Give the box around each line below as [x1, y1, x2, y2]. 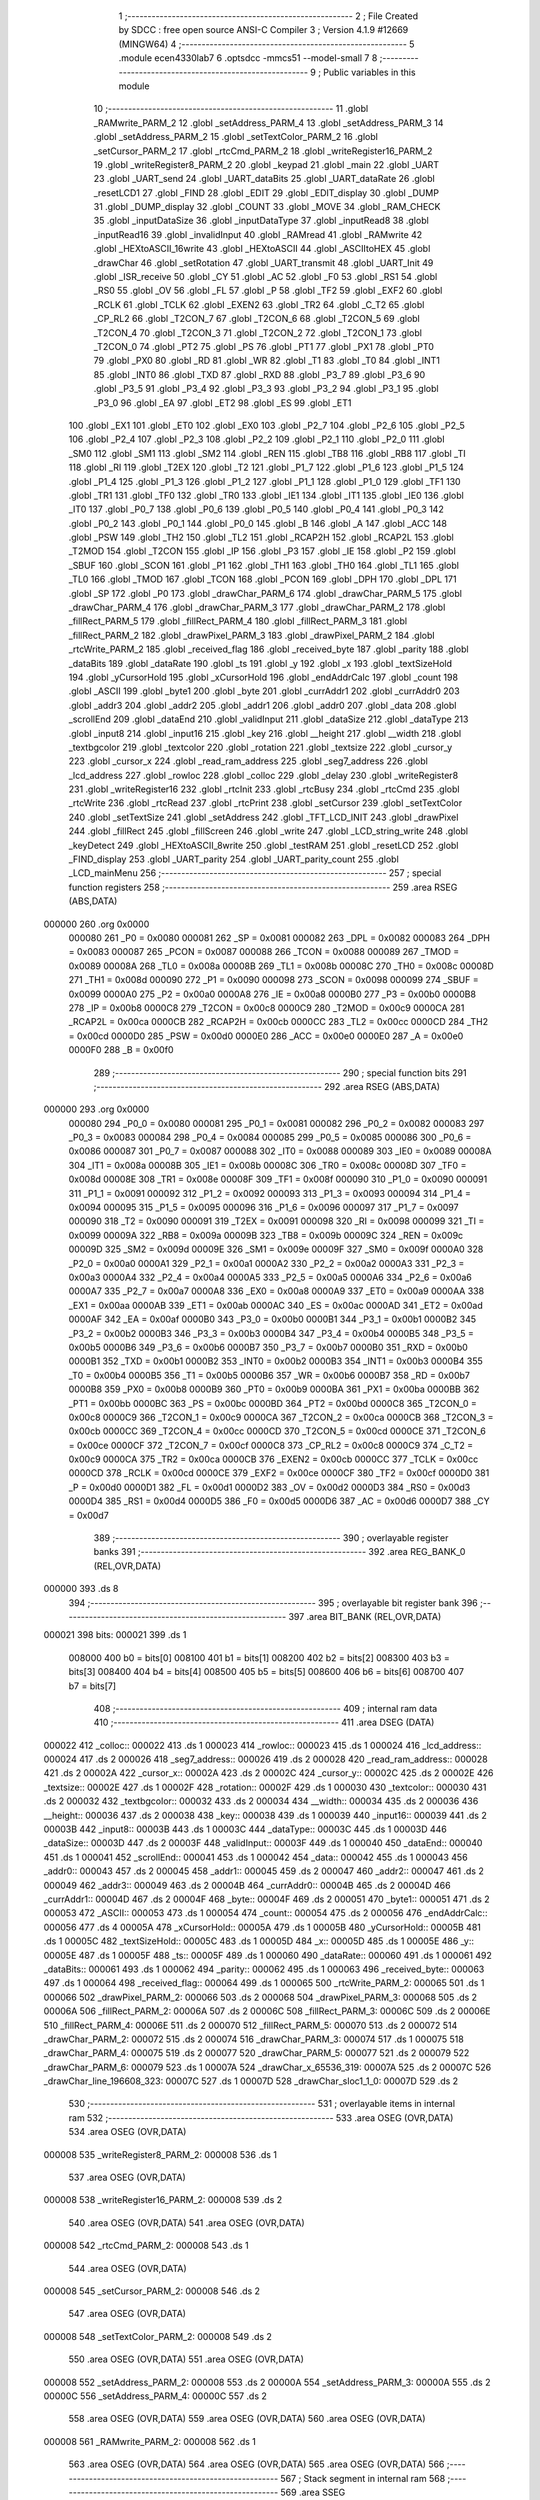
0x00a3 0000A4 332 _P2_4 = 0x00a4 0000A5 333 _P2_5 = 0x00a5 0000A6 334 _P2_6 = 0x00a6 [68, 1271, 472, 1283]
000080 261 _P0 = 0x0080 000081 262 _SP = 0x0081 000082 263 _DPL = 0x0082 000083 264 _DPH [68, 932, 490, 944]
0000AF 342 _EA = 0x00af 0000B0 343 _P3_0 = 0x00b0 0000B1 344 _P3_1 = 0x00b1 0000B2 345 [68, 1313, 477, 1325]
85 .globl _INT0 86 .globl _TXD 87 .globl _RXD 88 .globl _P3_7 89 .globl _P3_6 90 [93, 368, 425, 380]
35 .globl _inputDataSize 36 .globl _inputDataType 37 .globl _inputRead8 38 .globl [93, 215, 429, 227]
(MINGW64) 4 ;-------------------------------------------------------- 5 [118, 38, 415, 50]
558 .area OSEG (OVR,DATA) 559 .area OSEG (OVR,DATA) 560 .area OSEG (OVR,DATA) [68, 2413, 426, 2425]
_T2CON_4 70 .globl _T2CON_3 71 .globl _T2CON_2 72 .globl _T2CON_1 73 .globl [93, 326, 422, 339]
